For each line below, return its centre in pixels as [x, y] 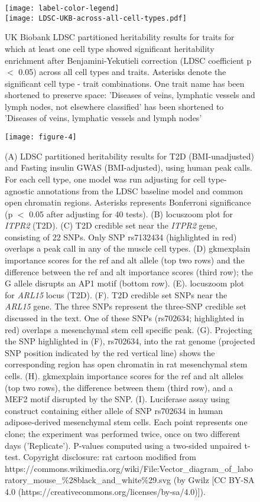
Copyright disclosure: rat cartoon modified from [110, 457]
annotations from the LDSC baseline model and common [140, 190]
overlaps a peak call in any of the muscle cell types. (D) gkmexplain [128, 248]
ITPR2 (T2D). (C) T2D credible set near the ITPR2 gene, [111, 225]
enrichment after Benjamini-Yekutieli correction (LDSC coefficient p [128, 60]
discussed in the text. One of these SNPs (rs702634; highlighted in [125, 318]
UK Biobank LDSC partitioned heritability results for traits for [120, 37]
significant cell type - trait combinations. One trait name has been [125, 83]
